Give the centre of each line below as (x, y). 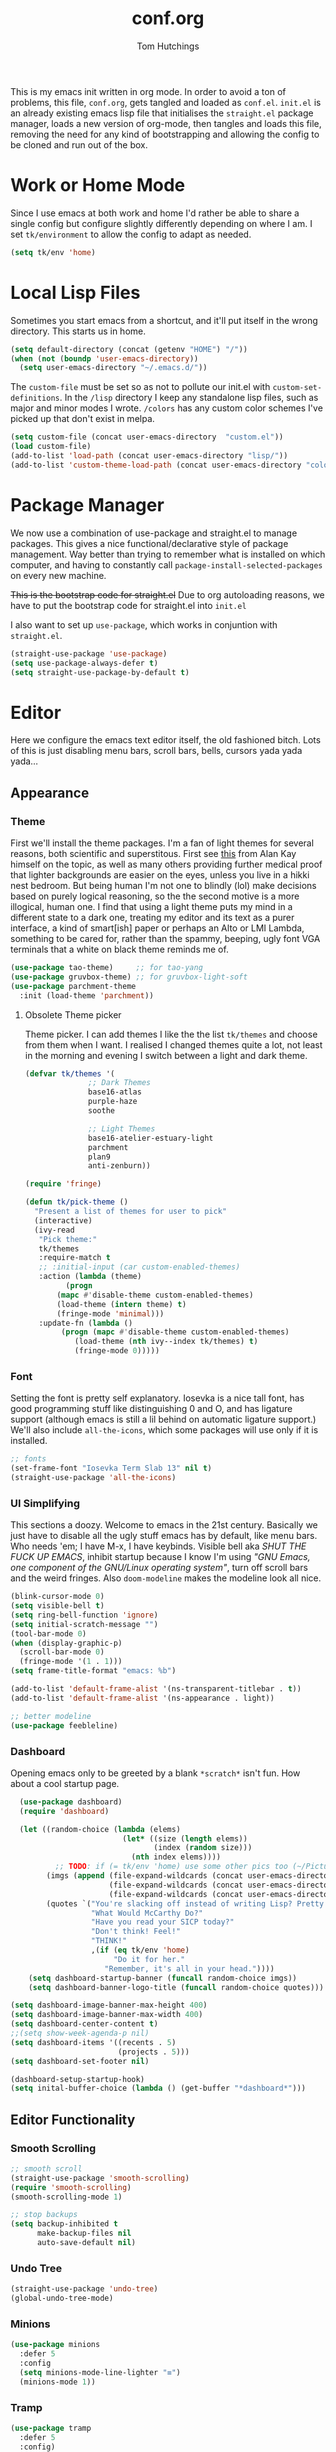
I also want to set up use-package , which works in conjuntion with (144, 624)
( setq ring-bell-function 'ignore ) (84, 1615)
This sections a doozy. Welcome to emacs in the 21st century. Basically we (164, 1525)
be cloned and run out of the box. (79, 144)
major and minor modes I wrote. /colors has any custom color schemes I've (166, 408)
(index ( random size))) (203, 1848)
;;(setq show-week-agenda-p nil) (80, 2033)
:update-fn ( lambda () (85, 1323)
